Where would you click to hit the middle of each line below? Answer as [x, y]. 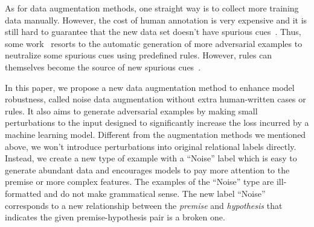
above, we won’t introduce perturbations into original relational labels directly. [151, 146]
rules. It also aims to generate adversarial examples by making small [131, 110]
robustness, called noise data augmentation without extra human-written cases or [155, 99]
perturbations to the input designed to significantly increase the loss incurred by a [157, 123]
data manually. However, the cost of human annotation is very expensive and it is [156, 20]
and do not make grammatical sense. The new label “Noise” [155, 193]
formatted [23, 193]
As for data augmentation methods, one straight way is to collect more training [152, 8]
